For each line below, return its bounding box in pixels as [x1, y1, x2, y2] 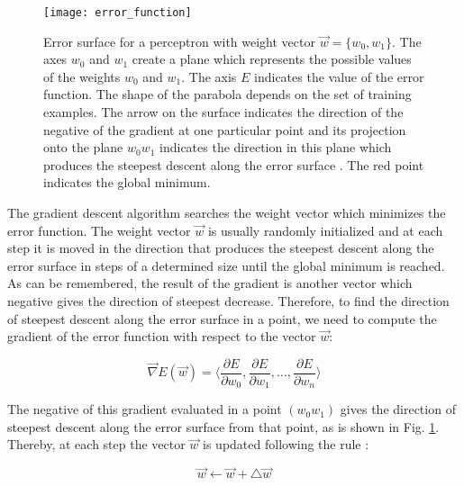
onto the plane [43, 138, 123, 157]
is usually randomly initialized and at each [207, 220, 443, 239]
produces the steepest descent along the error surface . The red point [43, 155, 424, 174]
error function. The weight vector [7, 220, 191, 239]
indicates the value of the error [254, 67, 424, 85]
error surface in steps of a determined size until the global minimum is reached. [7, 256, 445, 274]
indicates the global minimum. [43, 173, 211, 192]
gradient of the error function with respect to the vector [7, 327, 316, 346]
